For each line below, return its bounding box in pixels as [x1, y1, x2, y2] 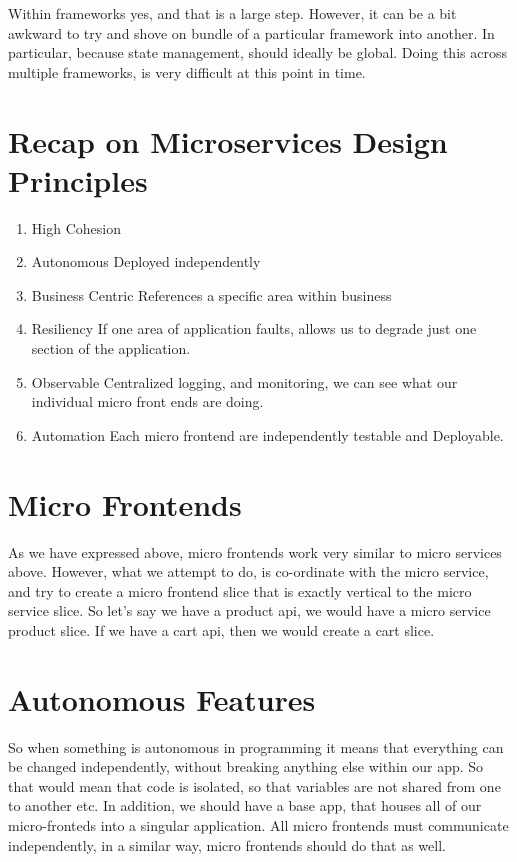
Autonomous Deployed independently [31, 251, 261, 272]
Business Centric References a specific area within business [31, 284, 392, 305]
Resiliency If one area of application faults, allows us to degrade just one [31, 318, 477, 339]
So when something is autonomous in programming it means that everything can [8, 736, 504, 757]
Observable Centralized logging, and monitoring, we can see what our [31, 371, 458, 392]
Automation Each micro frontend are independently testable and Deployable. [31, 424, 504, 445]
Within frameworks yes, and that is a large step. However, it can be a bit [8, 3, 457, 23]
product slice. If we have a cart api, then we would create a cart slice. [8, 619, 435, 640]
